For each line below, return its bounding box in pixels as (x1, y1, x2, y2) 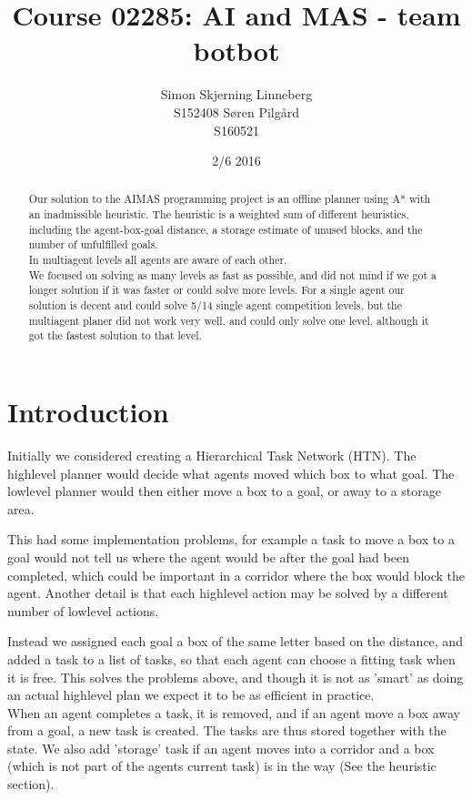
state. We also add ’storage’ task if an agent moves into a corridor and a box (7, 738, 435, 757)
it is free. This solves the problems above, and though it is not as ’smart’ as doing (7, 667, 464, 686)
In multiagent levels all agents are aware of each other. (28, 252, 287, 268)
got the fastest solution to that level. (28, 328, 202, 343)
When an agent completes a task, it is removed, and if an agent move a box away (7, 703, 460, 722)
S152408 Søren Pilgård (174, 102, 299, 121)
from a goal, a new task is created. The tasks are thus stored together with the (7, 721, 447, 740)
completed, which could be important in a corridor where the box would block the (7, 565, 466, 584)
